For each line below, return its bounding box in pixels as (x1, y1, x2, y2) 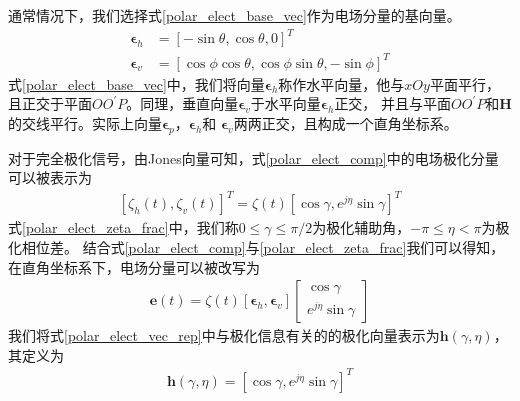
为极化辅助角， (312, 217, 411, 238)
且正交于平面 (8, 93, 92, 114)
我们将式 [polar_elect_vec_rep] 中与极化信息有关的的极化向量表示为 (8, 325, 440, 346)
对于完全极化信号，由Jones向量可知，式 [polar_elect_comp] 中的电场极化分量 (8, 147, 499, 168)
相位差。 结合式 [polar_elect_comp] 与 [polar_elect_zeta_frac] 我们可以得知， (21, 236, 505, 257)
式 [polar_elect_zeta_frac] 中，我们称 (8, 217, 239, 238)
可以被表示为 (8, 167, 92, 188)
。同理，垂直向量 (126, 93, 239, 114)
